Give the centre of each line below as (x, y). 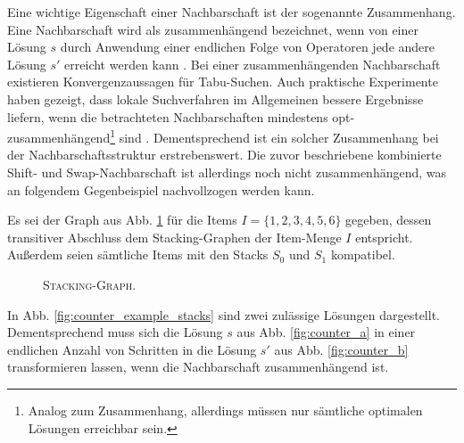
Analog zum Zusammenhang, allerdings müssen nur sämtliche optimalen (225, 410)
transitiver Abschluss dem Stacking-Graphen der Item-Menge (174, 237)
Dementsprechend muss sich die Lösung (115, 332)
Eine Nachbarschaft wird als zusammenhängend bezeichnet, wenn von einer (213, 29)
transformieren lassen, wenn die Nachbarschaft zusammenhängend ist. (198, 367)
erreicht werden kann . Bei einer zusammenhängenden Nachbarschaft (253, 64)
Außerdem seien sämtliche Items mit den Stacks (138, 254)
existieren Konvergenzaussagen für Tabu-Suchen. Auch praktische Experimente (223, 82)
